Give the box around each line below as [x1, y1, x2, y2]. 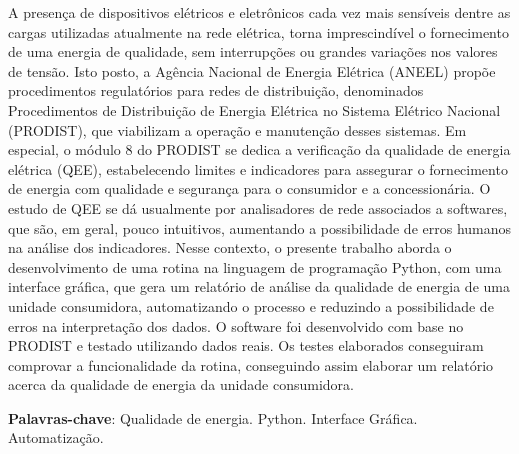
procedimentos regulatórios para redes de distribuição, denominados [8, 80, 424, 101]
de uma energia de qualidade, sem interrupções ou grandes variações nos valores [8, 41, 498, 62]
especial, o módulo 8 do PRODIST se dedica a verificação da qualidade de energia [8, 139, 511, 160]
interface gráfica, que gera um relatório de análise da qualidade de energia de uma [8, 276, 510, 297]
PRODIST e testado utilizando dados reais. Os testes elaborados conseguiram [8, 335, 484, 356]
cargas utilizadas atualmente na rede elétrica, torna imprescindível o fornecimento [8, 21, 509, 42]
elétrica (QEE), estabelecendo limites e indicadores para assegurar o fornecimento [8, 158, 508, 179]
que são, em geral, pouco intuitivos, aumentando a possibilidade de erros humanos [8, 217, 512, 238]
